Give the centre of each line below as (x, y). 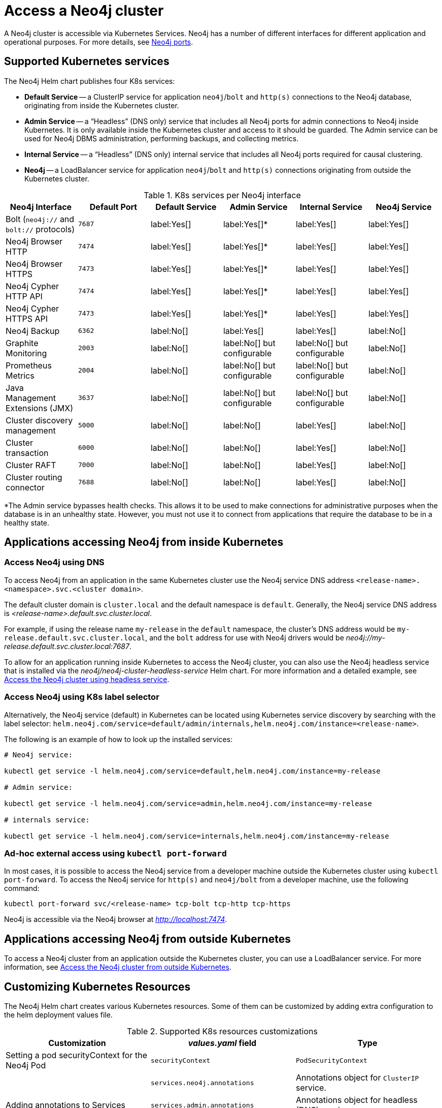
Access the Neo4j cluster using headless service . (87, 679)
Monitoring (26, 353)
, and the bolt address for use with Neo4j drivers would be (245, 637)
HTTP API (24, 296)
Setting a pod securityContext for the (76, 1055)
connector (25, 487)
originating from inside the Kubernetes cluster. (102, 105)
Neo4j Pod (26, 1065)
